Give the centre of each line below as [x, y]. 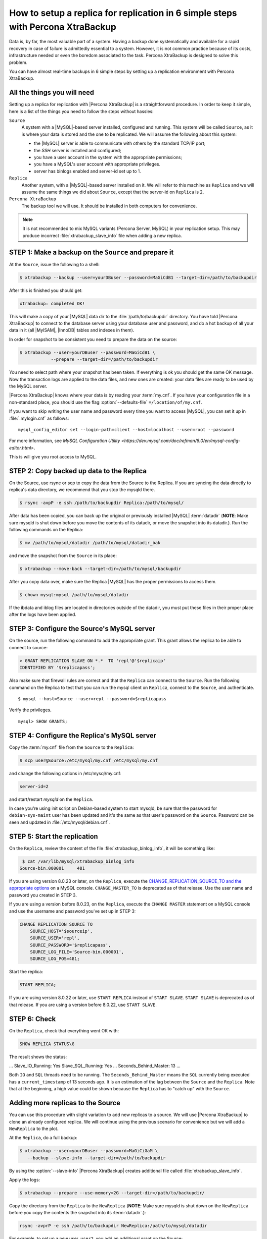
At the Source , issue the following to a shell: [54, 264]
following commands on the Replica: [46, 530]
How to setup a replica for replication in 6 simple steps [123, 13]
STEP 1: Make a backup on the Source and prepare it [91, 252]
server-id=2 [34, 786]
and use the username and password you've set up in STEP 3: [72, 911]
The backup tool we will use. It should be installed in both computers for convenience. [109, 206]
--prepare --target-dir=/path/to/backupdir [104, 360]
